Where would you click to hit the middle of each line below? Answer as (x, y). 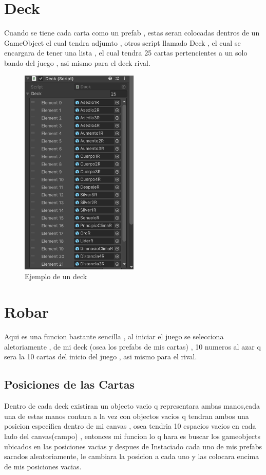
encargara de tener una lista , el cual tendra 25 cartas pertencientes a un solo (126, 53)
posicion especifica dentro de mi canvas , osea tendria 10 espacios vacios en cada (130, 426)
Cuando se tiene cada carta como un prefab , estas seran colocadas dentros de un (132, 33)
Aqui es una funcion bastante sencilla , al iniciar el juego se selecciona (114, 336)
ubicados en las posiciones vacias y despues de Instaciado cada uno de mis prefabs (133, 446)
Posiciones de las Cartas (70, 384)
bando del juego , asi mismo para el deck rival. (77, 62)
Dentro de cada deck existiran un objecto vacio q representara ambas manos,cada (132, 406)
